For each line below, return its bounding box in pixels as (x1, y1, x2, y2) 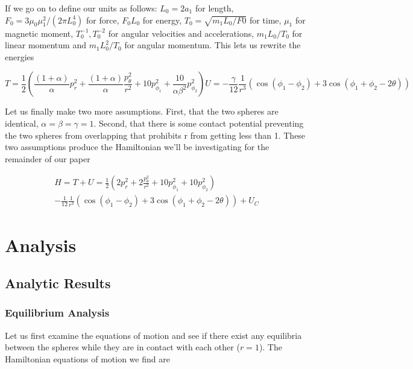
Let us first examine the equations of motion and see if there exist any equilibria (5, 329, 302, 341)
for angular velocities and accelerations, (108, 27, 254, 39)
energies (5, 50, 34, 63)
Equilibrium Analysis (5, 305, 110, 320)
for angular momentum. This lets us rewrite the (124, 39, 301, 51)
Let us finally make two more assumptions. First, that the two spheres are (5, 105, 279, 118)
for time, (249, 13, 282, 26)
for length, (195, 2, 234, 14)
